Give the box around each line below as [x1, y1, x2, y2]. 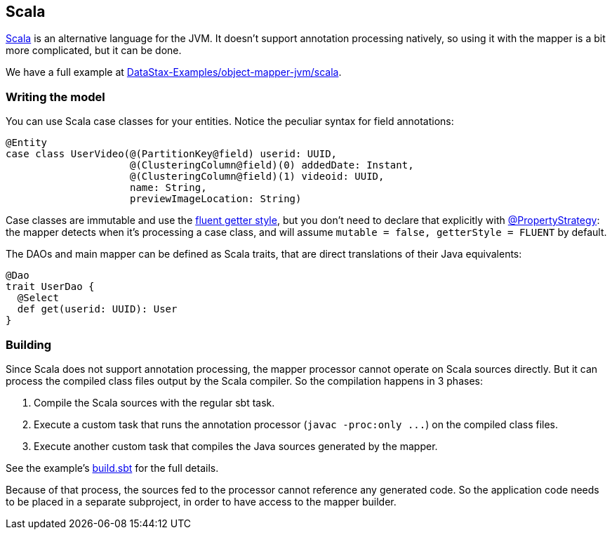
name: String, [130, 182, 207, 194]
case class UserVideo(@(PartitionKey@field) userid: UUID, [6, 148, 338, 160]
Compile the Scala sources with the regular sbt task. [34, 396, 275, 409]
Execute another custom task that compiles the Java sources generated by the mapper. [34, 440, 438, 452]
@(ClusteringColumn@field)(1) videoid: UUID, [130, 171, 385, 183]
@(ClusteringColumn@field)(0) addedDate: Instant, [130, 159, 414, 171]
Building [6, 337, 52, 352]
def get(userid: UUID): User [17, 303, 178, 315]
